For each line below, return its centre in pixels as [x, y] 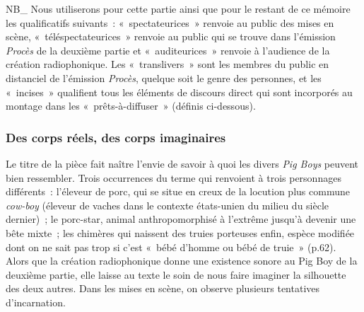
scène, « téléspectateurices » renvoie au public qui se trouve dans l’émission [171, 36]
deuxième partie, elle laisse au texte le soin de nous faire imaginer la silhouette [176, 274]
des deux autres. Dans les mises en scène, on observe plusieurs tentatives [163, 288]
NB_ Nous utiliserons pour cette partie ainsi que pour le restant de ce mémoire [178, 8]
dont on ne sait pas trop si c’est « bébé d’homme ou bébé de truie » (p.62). [171, 247]
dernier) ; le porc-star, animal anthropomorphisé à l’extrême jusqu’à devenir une [181, 219]
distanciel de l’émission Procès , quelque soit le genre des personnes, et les [164, 77]
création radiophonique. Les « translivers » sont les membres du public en [168, 64]
